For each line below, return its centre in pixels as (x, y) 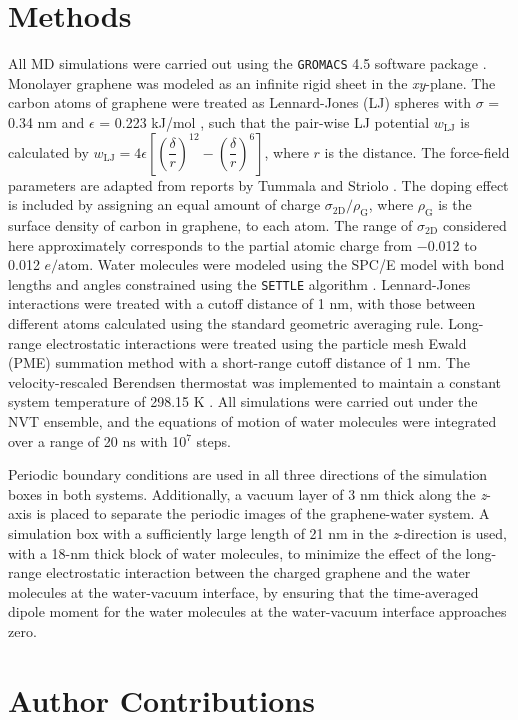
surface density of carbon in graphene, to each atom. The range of (210, 224)
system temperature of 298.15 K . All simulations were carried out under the (243, 401)
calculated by (48, 151)
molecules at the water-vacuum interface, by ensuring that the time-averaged (243, 591)
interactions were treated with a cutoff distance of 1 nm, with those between (242, 303)
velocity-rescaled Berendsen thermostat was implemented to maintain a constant (254, 381)
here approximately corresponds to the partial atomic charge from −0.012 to (242, 244)
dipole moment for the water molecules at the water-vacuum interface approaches (257, 611)
